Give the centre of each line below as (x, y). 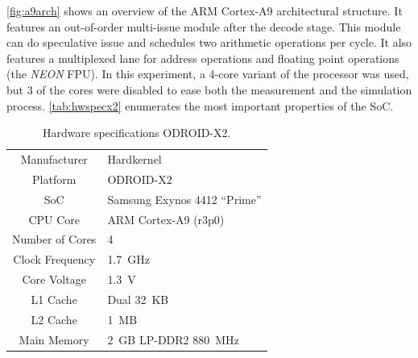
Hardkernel (135, 159)
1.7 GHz (128, 259)
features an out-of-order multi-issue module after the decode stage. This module (204, 26)
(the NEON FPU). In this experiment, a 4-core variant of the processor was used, (208, 74)
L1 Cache (54, 299)
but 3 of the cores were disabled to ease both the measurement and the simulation (209, 89)
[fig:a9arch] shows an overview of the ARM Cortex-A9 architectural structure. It (205, 10)
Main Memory (54, 339)
